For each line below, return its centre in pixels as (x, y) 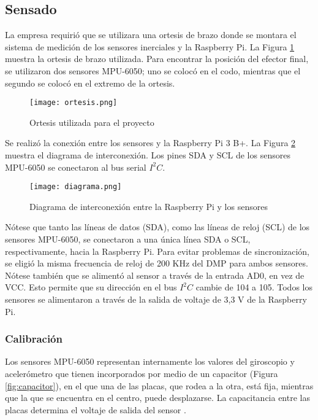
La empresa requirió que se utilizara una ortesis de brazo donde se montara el (151, 35)
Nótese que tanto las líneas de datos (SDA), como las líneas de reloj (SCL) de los (157, 227)
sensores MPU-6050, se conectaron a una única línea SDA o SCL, (128, 239)
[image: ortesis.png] (74, 103)
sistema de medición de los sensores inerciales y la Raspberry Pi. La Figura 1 (150, 46)
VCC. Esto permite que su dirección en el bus (91, 287)
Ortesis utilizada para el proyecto (92, 122)
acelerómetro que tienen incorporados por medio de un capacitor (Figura (142, 374)
